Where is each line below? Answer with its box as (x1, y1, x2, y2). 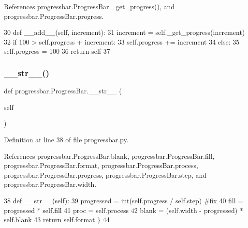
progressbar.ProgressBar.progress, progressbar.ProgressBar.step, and (4, 169, 207, 180)
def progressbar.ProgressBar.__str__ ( (4, 86, 122, 96)
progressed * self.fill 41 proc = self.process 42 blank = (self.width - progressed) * (4, 205, 243, 215)
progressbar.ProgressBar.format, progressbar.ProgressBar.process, (4, 160, 198, 170)
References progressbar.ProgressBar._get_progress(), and (4, 1, 175, 11)
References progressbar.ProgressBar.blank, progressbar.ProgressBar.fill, (4, 151, 215, 161)
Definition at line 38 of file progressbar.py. (4, 134, 129, 144)
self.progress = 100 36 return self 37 (4, 46, 110, 56)
